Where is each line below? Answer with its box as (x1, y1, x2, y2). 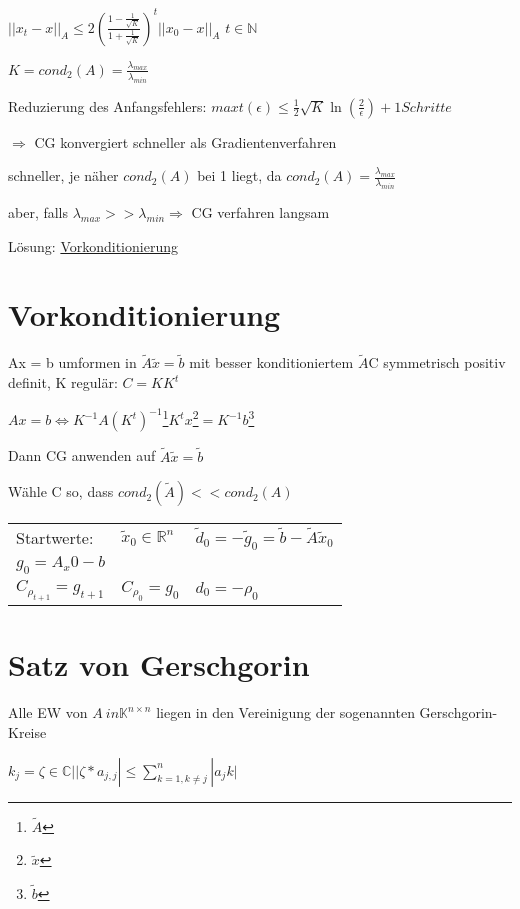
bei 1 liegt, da (197, 165, 282, 186)
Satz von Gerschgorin (8, 644, 310, 685)
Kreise (8, 721, 47, 742)
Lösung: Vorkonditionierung (8, 235, 178, 256)
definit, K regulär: (8, 372, 118, 393)
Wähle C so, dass (8, 481, 114, 502)
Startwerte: (16, 526, 94, 550)
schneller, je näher (8, 165, 119, 186)
